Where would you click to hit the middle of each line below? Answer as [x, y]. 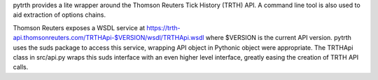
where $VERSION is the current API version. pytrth [278, 38]
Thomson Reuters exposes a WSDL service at [79, 27]
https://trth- [163, 27]
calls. [21, 67]
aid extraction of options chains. [59, 15]
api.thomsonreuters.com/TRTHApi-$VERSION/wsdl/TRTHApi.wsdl [108, 38]
